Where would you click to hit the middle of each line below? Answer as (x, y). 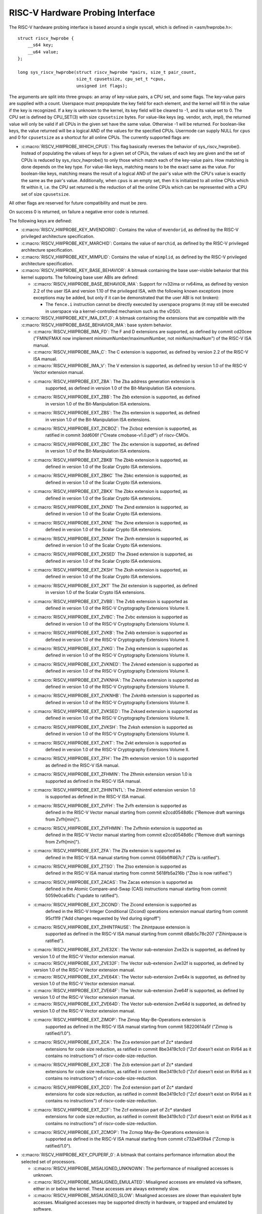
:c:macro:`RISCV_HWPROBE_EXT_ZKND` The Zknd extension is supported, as (111, 507)
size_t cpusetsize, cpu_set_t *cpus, (121, 79)
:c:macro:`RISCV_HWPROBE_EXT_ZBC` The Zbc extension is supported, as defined (116, 444)
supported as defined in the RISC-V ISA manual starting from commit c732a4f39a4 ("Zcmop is (140, 1139)
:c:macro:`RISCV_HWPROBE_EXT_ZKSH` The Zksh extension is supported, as (110, 570)
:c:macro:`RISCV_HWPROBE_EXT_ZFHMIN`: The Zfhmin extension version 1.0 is (113, 774)
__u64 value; (43, 52)
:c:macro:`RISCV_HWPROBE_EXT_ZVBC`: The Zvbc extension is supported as (111, 617)
